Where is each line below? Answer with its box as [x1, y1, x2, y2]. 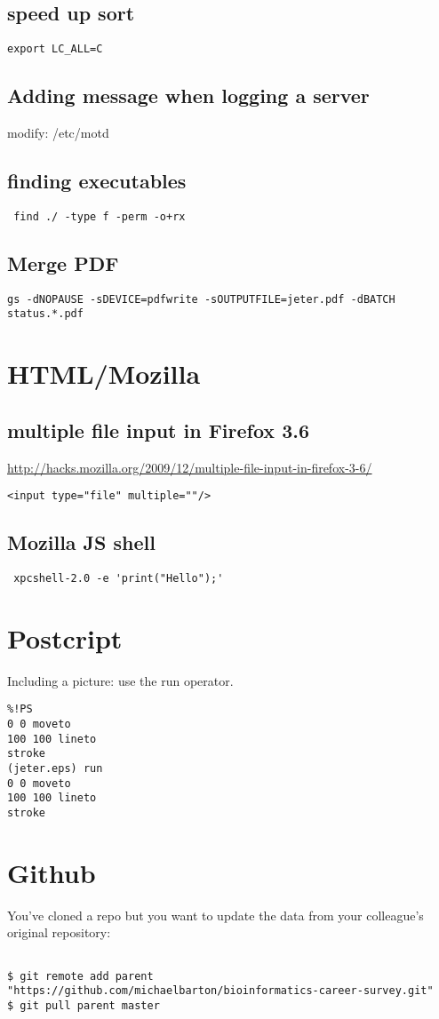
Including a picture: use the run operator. [7, 671, 234, 689]
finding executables [7, 167, 187, 195]
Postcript [7, 619, 123, 656]
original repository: [7, 923, 111, 942]
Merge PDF [7, 249, 119, 276]
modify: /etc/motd [7, 123, 109, 142]
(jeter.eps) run [7, 762, 103, 776]
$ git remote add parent [7, 969, 154, 983]
